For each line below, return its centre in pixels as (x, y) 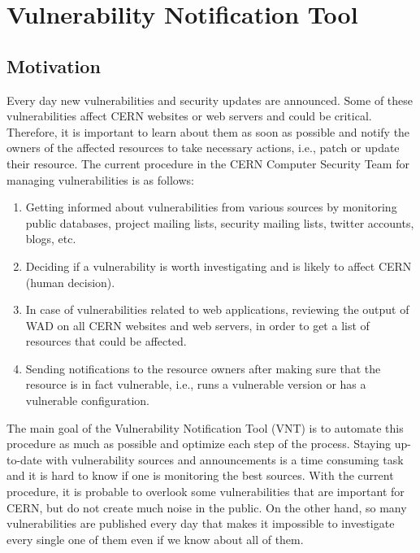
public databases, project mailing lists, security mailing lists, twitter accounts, (220, 222)
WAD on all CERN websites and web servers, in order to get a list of (197, 325)
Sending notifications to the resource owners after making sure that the (203, 368)
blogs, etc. (51, 239)
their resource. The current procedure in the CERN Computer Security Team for (208, 163)
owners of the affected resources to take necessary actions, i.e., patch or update (203, 148)
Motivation (54, 65)
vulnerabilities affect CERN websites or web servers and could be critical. (189, 116)
